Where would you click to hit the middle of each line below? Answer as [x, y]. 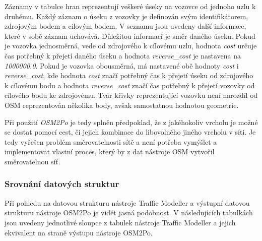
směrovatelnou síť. [32, 161]
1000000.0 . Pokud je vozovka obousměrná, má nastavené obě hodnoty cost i [122, 65]
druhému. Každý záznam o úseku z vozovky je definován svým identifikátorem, [126, 16]
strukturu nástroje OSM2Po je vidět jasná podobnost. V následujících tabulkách [129, 213]
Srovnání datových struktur [62, 184]
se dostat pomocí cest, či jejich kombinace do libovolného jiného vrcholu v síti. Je [130, 132]
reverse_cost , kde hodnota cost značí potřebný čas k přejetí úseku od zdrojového [129, 75]
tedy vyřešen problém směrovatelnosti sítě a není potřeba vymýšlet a [111, 141]
